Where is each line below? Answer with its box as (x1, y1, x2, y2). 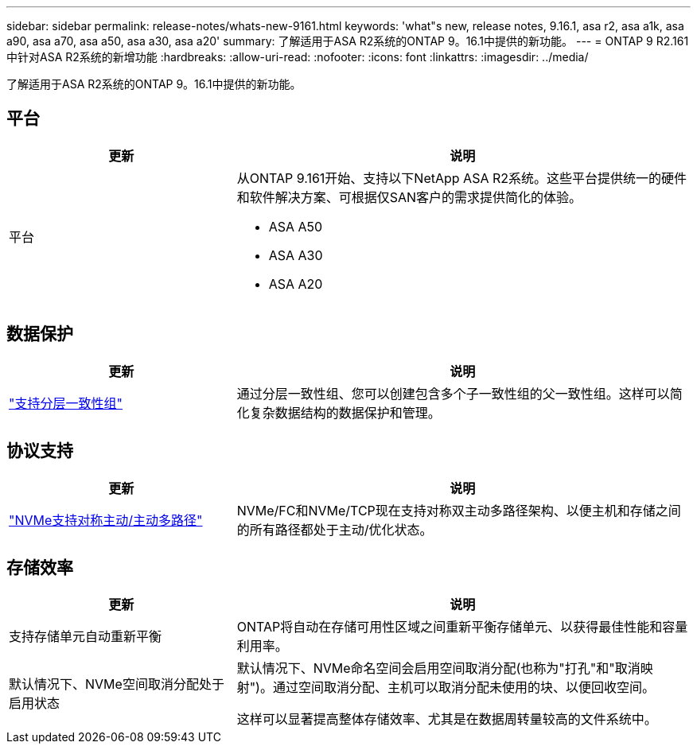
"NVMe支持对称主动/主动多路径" (9, 511, 203, 528)
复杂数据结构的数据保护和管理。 (249, 404, 441, 421)
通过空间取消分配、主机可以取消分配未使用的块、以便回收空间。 (272, 679, 655, 696)
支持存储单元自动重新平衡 (9, 628, 162, 645)
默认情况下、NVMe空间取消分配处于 (9, 676, 224, 693)
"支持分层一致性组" (9, 394, 123, 411)
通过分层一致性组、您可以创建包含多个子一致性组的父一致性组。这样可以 (236, 385, 670, 402)
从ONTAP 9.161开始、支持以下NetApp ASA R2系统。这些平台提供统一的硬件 (236, 169, 687, 186)
